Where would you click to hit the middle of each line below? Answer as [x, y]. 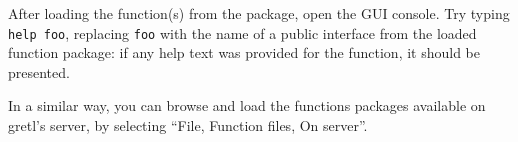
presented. [39, 71]
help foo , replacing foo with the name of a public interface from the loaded [242, 32]
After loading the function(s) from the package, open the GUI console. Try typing [259, 13]
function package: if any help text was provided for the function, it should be [244, 52]
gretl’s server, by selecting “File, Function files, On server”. [188, 125]
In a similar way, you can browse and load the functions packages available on [247, 105]
